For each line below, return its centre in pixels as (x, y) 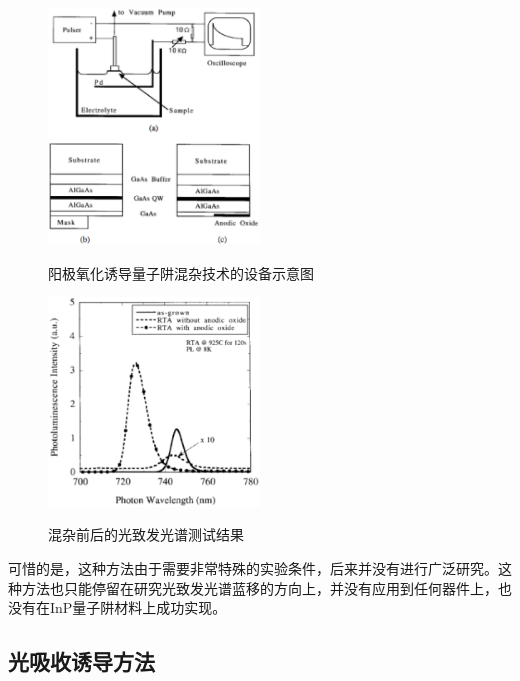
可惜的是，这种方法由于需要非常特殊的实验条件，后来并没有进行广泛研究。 (253, 568)
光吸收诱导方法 (81, 661)
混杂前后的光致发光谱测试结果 (146, 534)
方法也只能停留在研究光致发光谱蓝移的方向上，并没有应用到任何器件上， (259, 587)
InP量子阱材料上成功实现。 (138, 607)
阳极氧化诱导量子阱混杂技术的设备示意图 (181, 272)
